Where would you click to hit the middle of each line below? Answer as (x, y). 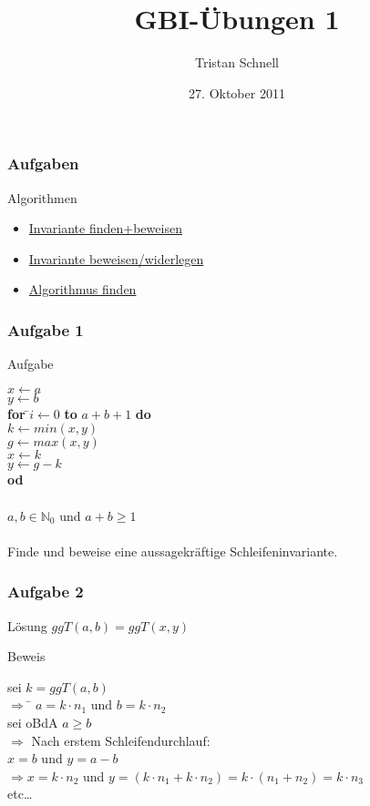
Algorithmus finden (82, 289)
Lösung (27, 625)
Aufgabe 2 (46, 592)
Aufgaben (43, 163)
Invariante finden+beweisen (105, 228)
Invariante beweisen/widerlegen (116, 258)
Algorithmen (42, 197)
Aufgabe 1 (46, 329)
